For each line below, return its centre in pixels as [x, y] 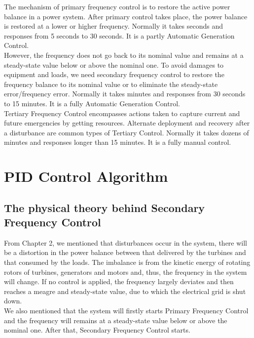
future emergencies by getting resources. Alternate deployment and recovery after [127, 123]
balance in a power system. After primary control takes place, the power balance [126, 16]
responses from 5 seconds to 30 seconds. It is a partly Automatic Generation [119, 35]
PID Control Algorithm [86, 176]
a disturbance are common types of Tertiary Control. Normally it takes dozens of [127, 132]
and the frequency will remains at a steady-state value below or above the [116, 320]
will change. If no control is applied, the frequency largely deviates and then [119, 281]
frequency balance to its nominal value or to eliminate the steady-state [111, 84]
